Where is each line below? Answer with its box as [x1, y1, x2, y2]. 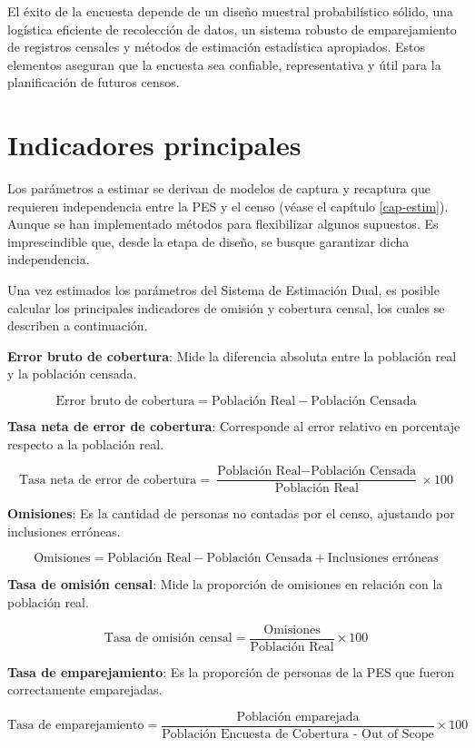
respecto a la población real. [7, 434, 164, 453]
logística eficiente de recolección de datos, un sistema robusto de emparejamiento [7, 19, 457, 38]
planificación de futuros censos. [7, 73, 180, 92]
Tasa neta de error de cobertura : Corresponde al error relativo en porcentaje [7, 417, 460, 436]
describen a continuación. [7, 316, 148, 335]
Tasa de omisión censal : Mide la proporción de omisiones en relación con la [7, 575, 443, 594]
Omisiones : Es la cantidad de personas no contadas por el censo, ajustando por [7, 504, 455, 523]
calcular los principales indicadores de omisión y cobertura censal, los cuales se [7, 298, 445, 317]
